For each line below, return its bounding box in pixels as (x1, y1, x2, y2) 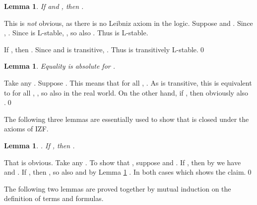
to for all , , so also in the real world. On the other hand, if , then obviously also (4, 87, 249, 98)
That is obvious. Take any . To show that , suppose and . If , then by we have (4, 157, 241, 167)
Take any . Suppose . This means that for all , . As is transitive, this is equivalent (4, 77, 252, 88)
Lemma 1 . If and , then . (4, 1, 84, 11)
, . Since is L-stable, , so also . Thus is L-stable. (4, 27, 148, 38)
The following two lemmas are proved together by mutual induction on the (4, 183, 231, 194)
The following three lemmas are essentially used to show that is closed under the (4, 113, 249, 124)
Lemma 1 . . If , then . (4, 140, 75, 150)
